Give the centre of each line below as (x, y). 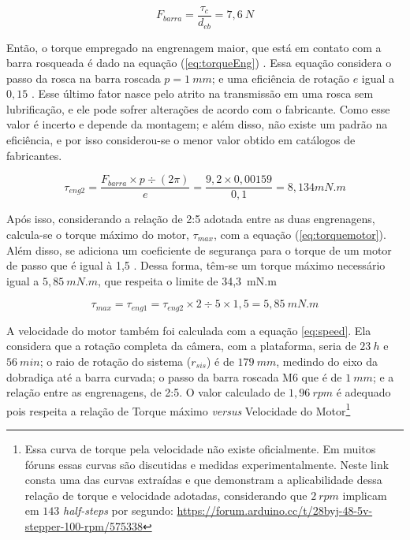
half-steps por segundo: (118, 510)
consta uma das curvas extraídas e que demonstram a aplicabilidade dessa (203, 480)
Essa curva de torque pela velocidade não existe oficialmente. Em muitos (200, 448)
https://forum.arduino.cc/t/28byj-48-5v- (275, 510)
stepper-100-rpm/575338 (84, 525)
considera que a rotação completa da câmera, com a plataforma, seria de (181, 346)
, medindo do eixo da (327, 361)
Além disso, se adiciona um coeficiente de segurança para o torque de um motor (199, 250)
